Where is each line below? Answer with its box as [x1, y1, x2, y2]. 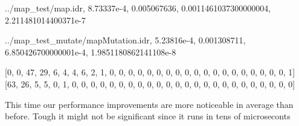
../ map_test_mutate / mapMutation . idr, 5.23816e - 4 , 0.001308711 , [5, 34, 246, 46]
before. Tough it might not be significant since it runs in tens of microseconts [5, 110, 291, 122]
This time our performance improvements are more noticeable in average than [5, 98, 294, 110]
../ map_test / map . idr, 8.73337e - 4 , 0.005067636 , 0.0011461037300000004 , [5, 2, 271, 14]
